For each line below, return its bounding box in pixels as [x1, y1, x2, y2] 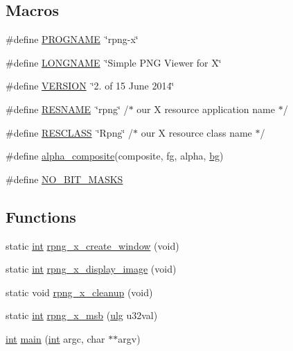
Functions [6, 205, 76, 227]
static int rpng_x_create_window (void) [6, 238, 179, 252]
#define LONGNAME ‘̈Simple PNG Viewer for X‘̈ [6, 55, 222, 69]
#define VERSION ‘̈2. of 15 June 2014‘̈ [6, 78, 175, 93]
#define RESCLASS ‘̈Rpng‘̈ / [6, 125, 133, 139]
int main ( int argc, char [6, 331, 105, 345]
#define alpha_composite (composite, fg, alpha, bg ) [6, 148, 224, 163]
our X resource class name [141, 125, 252, 139]
